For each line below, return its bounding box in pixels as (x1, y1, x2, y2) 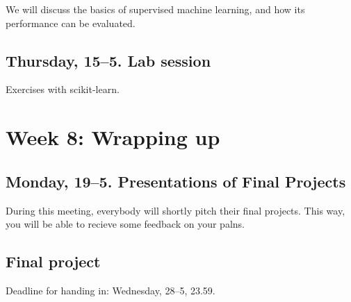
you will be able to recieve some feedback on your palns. (6, 217, 245, 231)
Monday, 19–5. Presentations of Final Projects (6, 170, 346, 192)
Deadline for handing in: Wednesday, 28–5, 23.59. (6, 283, 215, 297)
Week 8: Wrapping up (6, 123, 220, 151)
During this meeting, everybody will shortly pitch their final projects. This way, (6, 203, 345, 217)
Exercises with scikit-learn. (6, 82, 120, 97)
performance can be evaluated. (6, 15, 136, 30)
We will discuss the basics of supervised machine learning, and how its (6, 2, 305, 16)
